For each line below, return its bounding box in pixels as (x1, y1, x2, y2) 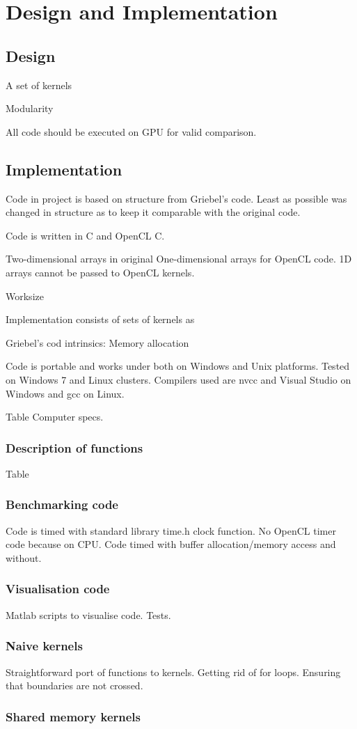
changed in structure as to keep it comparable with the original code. (6, 205, 301, 219)
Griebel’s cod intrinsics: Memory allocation (6, 335, 189, 350)
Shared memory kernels (6, 707, 141, 725)
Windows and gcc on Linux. (6, 386, 125, 400)
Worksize (6, 288, 44, 303)
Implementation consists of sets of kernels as (6, 312, 195, 327)
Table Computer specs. (6, 409, 104, 424)
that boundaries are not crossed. (6, 678, 143, 693)
